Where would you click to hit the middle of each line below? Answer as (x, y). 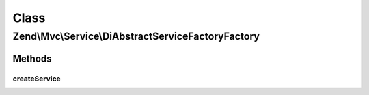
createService (37, 79)
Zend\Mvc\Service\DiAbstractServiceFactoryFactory (136, 36)
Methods (32, 58)
